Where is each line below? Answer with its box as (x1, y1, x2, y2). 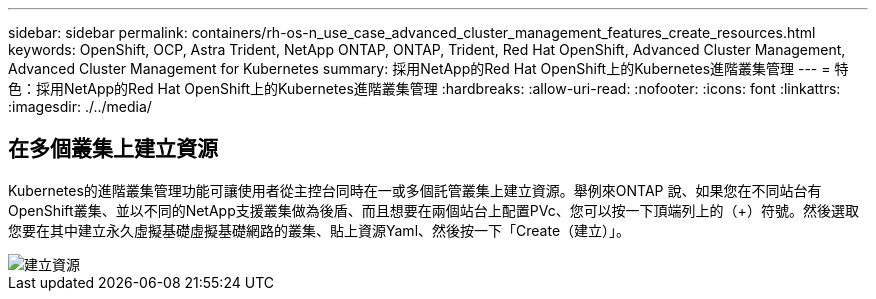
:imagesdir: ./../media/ (8, 98, 152, 115)
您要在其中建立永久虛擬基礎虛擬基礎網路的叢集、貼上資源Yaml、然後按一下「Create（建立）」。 (8, 221, 631, 239)
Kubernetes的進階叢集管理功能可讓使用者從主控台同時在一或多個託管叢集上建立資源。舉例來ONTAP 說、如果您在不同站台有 (8, 181, 822, 199)
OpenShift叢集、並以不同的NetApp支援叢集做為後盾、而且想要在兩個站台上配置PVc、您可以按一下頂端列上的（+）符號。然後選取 (8, 201, 859, 219)
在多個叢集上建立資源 (8, 136, 218, 162)
